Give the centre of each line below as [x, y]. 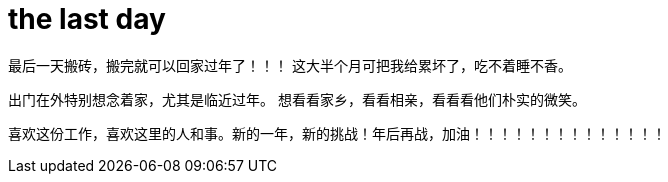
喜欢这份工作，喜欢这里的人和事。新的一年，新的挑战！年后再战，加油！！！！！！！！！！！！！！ [337, 133]
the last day [87, 19]
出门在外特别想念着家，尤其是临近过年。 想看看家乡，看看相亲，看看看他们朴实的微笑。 [297, 99]
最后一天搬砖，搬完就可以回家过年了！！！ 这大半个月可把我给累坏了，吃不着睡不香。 [290, 65]
